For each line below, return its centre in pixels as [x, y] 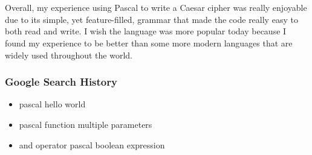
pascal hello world [52, 104]
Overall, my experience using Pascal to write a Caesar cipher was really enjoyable [156, 8]
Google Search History [61, 82]
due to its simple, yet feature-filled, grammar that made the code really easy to [151, 19]
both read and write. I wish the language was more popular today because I [146, 31]
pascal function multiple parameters [86, 124]
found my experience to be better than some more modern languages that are [149, 43]
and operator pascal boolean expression [92, 144]
